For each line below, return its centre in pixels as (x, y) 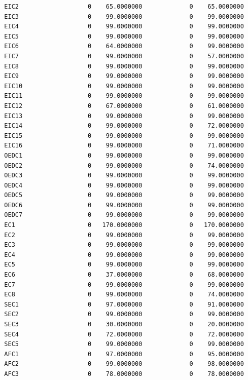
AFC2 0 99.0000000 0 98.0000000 (124, 364)
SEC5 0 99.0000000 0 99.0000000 (124, 344)
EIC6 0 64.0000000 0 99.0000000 (124, 46)
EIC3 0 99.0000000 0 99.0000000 (124, 16)
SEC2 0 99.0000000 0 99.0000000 (124, 314)
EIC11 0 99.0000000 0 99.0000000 (124, 96)
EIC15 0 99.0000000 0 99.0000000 (124, 136)
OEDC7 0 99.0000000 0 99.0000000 (124, 215)
